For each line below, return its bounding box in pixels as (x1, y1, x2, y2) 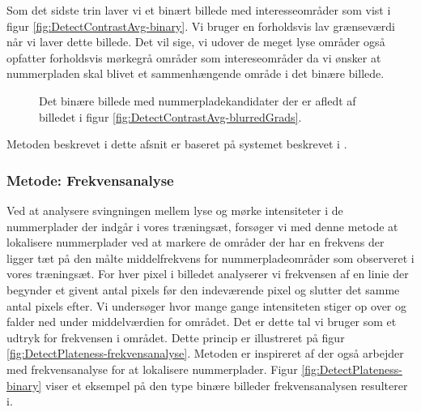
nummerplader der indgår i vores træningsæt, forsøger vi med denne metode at (6, 217, 398, 234)
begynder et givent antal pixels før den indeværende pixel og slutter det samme (6, 281, 400, 298)
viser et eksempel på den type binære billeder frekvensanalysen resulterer (45, 376, 408, 393)
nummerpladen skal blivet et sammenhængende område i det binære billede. (6, 65, 385, 82)
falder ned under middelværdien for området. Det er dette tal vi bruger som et (6, 313, 397, 330)
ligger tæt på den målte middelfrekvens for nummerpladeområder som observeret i (6, 249, 415, 266)
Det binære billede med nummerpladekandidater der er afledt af (39, 92, 356, 109)
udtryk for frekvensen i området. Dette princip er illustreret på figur (6, 328, 345, 345)
